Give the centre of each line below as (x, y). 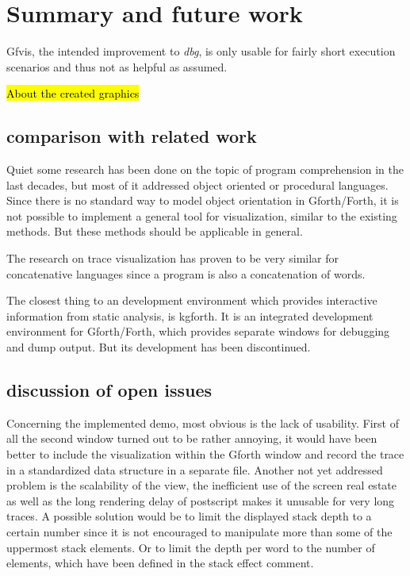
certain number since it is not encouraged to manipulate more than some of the (199, 532)
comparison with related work (132, 136)
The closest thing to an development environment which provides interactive (192, 300)
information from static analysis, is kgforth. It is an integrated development (190, 315)
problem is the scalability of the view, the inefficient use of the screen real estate (201, 485)
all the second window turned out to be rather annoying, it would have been (192, 438)
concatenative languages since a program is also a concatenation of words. (186, 273)
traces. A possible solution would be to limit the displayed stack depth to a (189, 516)
